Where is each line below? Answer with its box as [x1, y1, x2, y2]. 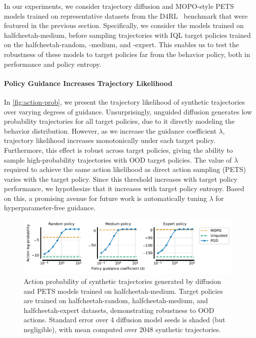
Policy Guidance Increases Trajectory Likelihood [4, 78, 173, 88]
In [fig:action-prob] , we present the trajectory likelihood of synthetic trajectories [4, 96, 245, 107]
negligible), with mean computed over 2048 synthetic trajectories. [24, 324, 221, 335]
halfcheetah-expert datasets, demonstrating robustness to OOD [24, 305, 214, 315]
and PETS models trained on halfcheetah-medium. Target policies [24, 285, 223, 296]
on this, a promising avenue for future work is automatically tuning [4, 193, 207, 203]
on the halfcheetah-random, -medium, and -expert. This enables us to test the [4, 39, 239, 50]
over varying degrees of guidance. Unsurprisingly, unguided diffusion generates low [4, 106, 252, 116]
